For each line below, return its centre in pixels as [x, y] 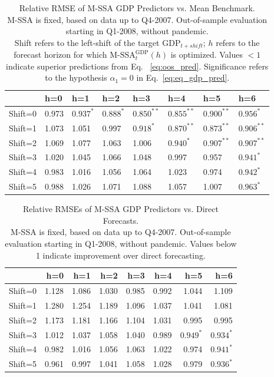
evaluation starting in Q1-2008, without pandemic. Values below [121, 243]
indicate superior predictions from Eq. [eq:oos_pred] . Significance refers [137, 66]
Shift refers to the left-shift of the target [87, 42]
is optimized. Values [207, 54]
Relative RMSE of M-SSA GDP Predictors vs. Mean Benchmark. [137, 8]
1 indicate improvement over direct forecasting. [121, 255]
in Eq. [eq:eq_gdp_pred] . [183, 77]
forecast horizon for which [60, 54]
